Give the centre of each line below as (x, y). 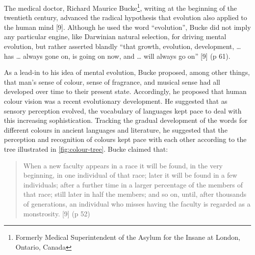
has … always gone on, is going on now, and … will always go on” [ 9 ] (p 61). (117, 56)
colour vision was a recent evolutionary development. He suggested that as (116, 101)
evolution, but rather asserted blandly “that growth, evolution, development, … (123, 46)
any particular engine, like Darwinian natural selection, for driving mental (115, 36)
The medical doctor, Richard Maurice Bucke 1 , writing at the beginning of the (121, 7)
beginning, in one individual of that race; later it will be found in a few (130, 175)
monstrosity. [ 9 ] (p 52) (57, 213)
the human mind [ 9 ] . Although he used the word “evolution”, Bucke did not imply (127, 27)
